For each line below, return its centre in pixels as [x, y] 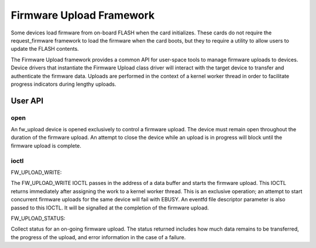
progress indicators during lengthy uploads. [63, 84]
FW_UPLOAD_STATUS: [38, 218]
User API [27, 101]
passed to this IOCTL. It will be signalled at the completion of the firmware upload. [110, 208]
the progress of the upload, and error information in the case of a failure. [98, 237]
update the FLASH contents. [45, 49]
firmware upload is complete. [46, 145]
